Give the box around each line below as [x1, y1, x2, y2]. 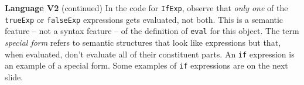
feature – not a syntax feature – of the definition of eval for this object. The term [5, 25, 299, 37]
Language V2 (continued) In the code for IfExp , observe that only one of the [5, 2, 288, 13]
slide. [5, 70, 23, 83]
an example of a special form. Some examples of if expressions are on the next [5, 59, 288, 72]
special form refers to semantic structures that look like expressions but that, [5, 36, 281, 48]
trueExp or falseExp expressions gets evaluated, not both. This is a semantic [5, 13, 283, 25]
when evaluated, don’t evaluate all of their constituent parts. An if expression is [5, 47, 295, 60]
